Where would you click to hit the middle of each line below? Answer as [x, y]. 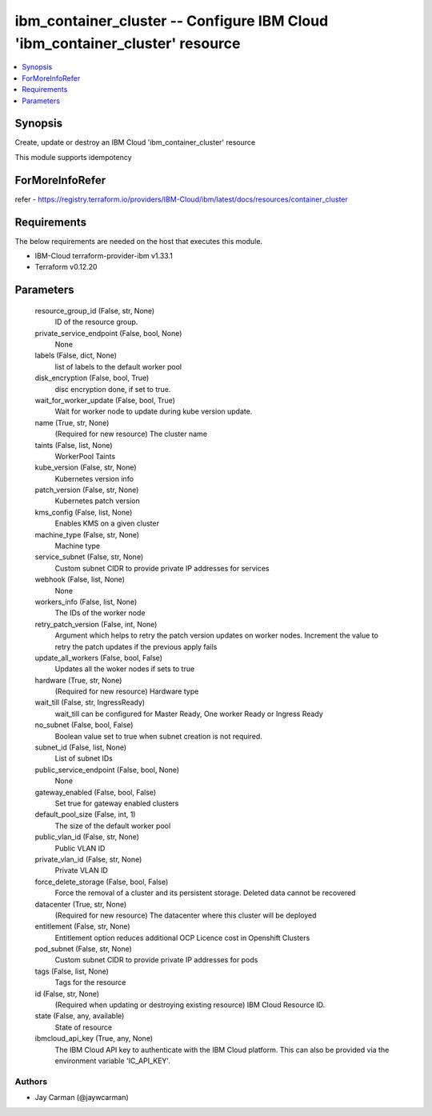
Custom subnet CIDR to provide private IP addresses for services [162, 568]
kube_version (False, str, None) [86, 467]
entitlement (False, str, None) [83, 926]
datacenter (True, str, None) [81, 904]
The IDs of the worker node [100, 613]
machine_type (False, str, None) [87, 534]
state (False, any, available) [80, 1016]
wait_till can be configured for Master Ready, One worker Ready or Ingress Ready [189, 714]
